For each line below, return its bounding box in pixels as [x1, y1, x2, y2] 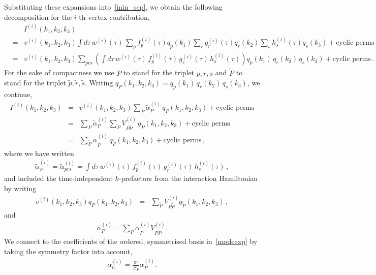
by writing [4, 182, 37, 193]
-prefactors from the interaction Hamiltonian [118, 173, 258, 184]
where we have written [4, 147, 74, 158]
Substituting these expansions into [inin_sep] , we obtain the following [4, 2, 223, 12]
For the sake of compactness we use [4, 67, 114, 78]
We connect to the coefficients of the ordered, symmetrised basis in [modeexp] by [4, 236, 258, 247]
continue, [4, 88, 33, 99]
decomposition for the [4, 11, 72, 22]
